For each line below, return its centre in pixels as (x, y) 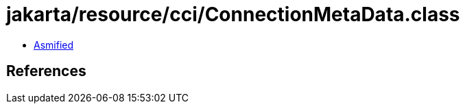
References (46, 71)
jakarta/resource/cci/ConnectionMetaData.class (233, 14)
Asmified (54, 45)
